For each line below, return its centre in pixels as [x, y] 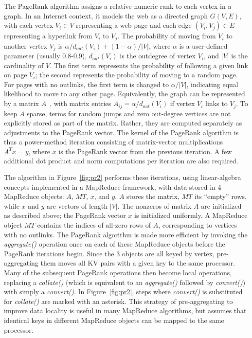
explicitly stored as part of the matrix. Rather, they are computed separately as [123, 123]
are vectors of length [77, 205]
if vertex [182, 103]
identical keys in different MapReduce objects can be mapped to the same [114, 320]
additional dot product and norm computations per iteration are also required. [121, 161]
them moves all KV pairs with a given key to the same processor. [138, 263]
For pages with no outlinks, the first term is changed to [86, 84]
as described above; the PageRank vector [65, 215]
